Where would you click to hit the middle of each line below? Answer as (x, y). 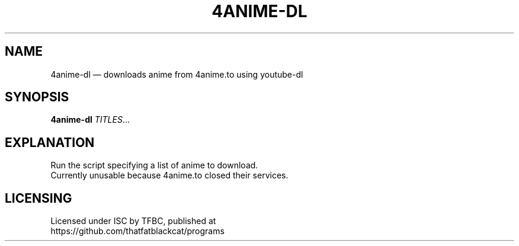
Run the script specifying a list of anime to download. (154, 165)
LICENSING (39, 198)
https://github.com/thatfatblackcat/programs (137, 231)
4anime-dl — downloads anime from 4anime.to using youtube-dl (177, 74)
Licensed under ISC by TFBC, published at (133, 221)
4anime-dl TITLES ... (90, 120)
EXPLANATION (50, 142)
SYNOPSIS (37, 97)
